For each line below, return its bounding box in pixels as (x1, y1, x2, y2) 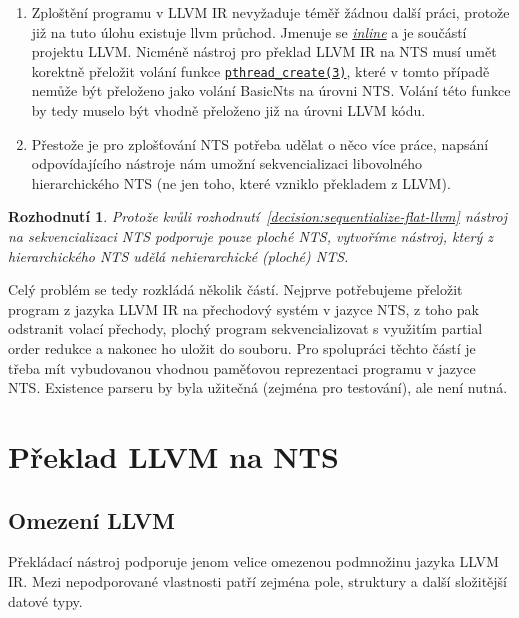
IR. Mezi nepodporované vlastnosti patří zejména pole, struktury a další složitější (8, 570, 507, 591)
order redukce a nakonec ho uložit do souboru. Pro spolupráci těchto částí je (8, 337, 476, 358)
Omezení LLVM (8, 504, 175, 535)
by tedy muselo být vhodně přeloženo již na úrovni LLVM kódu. (31, 100, 426, 121)
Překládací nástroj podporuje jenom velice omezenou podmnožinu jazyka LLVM (8, 551, 499, 572)
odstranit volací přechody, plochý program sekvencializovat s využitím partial (8, 318, 483, 339)
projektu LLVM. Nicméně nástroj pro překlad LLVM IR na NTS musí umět (31, 41, 497, 62)
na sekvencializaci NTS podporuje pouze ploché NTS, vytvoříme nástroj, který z (8, 226, 493, 246)
